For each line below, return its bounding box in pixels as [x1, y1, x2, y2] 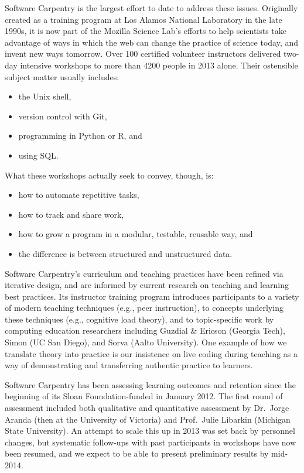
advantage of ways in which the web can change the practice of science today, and [5, 36, 299, 48]
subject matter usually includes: [5, 70, 119, 83]
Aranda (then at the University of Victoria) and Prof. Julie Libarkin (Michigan [5, 413, 291, 425]
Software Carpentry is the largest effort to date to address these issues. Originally [5, 2, 298, 13]
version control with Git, [18, 109, 107, 122]
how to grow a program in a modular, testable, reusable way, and [18, 228, 253, 240]
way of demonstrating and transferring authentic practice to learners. [5, 359, 253, 371]
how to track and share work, [18, 208, 124, 220]
